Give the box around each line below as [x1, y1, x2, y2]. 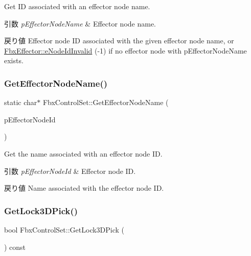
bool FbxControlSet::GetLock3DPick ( [4, 224, 125, 235]
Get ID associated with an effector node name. [4, 1, 150, 11]
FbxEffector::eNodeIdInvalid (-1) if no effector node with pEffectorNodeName [4, 45, 247, 56]
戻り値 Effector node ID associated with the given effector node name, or [4, 35, 234, 46]
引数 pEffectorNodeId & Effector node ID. [4, 165, 136, 176]
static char [4, 97, 37, 108]
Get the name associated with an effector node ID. [4, 148, 163, 159]
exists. [4, 55, 24, 66]
